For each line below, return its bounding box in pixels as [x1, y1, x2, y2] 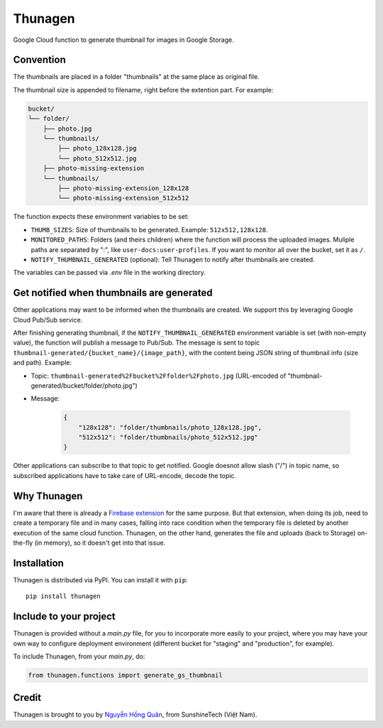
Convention [13, 54, 67, 66]
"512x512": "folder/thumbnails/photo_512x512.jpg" [78, 433, 258, 442]
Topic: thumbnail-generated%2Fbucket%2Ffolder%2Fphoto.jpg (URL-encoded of [30, 371, 287, 380]
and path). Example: [13, 359, 72, 367]
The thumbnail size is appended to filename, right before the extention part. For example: [13, 85, 274, 94]
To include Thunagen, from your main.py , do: [13, 652, 145, 661]
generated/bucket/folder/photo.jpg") [30, 381, 138, 390]
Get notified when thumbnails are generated [13, 287, 213, 299]
